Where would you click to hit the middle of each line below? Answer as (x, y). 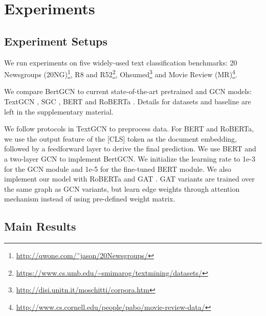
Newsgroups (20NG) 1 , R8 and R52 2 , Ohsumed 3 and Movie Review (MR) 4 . (121, 73)
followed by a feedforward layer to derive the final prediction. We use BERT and (130, 149)
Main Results (40, 226)
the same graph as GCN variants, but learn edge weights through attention (122, 188)
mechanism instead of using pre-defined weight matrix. (90, 199)
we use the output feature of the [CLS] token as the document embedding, (120, 138)
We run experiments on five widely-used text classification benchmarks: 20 (121, 62)
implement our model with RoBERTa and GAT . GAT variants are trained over (129, 179)
